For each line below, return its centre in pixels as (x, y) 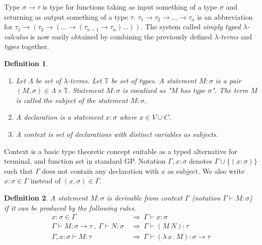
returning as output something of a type (66, 16)
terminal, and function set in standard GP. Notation (85, 161)
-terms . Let (85, 80)
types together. (27, 46)
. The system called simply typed (191, 27)
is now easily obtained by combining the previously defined (121, 36)
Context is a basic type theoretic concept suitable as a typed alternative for (121, 151)
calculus (16, 36)
